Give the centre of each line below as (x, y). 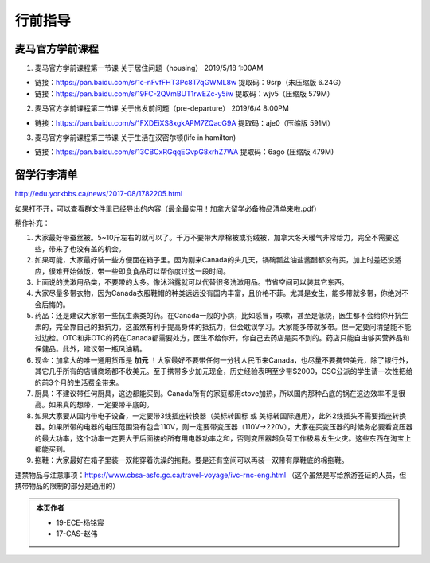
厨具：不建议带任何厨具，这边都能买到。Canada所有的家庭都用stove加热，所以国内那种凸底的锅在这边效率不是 (217, 393)
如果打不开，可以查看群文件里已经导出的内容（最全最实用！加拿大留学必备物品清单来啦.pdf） (168, 208)
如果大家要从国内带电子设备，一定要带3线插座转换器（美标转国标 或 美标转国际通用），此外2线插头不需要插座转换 (221, 415)
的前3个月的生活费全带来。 (79, 382)
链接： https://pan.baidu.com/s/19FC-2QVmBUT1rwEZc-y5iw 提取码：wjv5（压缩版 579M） (184, 93)
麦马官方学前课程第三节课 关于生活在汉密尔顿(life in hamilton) (135, 138)
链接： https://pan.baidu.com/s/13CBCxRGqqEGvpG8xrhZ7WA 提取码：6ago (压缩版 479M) (184, 152)
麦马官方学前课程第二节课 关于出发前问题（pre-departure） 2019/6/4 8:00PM (162, 108)
